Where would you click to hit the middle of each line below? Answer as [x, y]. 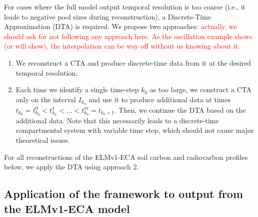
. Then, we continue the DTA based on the [180, 110]
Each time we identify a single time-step [77, 89]
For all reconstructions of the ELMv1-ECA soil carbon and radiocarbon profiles [126, 157]
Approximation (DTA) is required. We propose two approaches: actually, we [120, 26]
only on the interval [46, 99]
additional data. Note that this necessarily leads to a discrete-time [117, 120]
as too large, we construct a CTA [201, 89]
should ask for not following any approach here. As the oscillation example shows [128, 36]
